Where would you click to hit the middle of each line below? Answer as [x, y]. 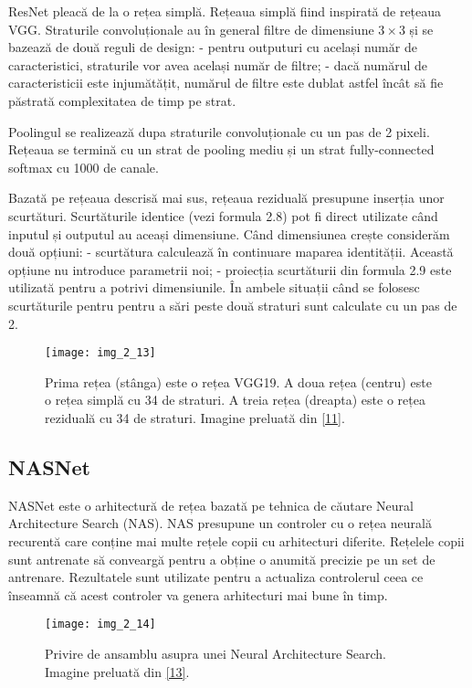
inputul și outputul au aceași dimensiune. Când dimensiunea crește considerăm [229, 233]
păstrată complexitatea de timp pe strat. [122, 100]
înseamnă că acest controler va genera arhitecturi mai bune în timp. [198, 594]
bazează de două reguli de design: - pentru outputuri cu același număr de [213, 47]
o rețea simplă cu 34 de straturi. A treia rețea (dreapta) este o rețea [235, 400]
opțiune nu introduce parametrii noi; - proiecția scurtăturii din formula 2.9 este [230, 269]
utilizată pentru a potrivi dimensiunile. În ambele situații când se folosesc [214, 287]
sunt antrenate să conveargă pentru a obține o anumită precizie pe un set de [222, 559]
